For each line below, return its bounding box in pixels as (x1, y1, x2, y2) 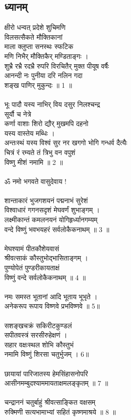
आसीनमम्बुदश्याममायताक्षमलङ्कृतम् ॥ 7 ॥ (4, 378, 108, 388)
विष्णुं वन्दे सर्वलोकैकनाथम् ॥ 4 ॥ (4, 272, 86, 282)
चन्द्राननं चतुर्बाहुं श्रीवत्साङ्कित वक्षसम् (4, 397, 96, 407)
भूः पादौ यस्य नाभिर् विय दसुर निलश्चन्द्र (4, 99, 100, 109)
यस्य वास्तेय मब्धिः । (4, 128, 55, 138)
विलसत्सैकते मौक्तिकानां (4, 31, 63, 42)
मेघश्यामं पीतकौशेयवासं (4, 243, 59, 253)
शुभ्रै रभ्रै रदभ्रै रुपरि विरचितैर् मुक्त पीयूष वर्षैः (4, 60, 109, 71)
